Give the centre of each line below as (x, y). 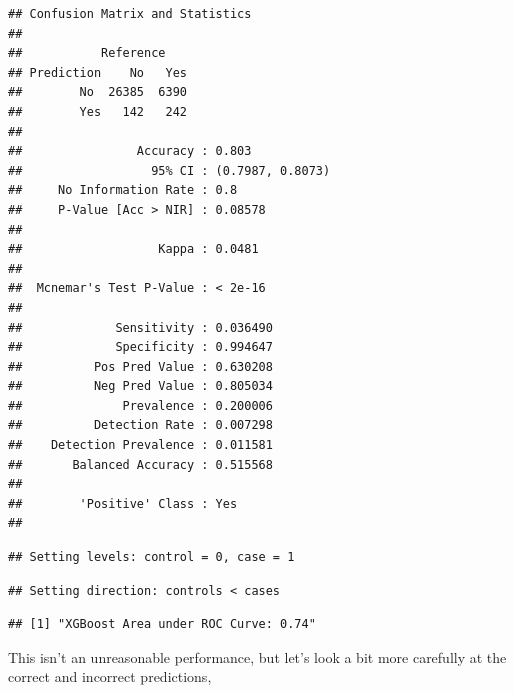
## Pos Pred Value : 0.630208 (140, 366)
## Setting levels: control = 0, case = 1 (151, 557)
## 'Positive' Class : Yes (123, 503)
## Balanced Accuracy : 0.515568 (140, 464)
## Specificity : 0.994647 (140, 347)
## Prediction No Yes (97, 72)
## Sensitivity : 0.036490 (140, 327)
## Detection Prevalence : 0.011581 (140, 445)
